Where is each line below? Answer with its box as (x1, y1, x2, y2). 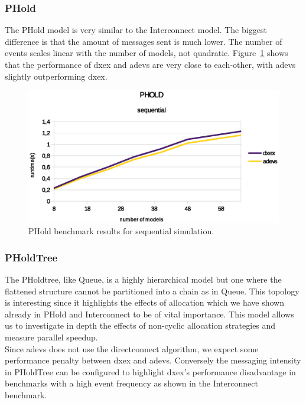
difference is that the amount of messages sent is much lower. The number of (5, 35, 282, 47)
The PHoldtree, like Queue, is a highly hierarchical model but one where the (5, 273, 282, 286)
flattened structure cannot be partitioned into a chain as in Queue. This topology (5, 284, 300, 297)
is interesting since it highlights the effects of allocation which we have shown (5, 296, 284, 309)
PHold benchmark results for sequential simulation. (28, 225, 214, 237)
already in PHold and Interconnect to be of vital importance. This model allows (5, 307, 294, 320)
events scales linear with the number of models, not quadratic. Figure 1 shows (5, 47, 288, 59)
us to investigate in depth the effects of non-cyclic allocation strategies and (5, 319, 276, 332)
